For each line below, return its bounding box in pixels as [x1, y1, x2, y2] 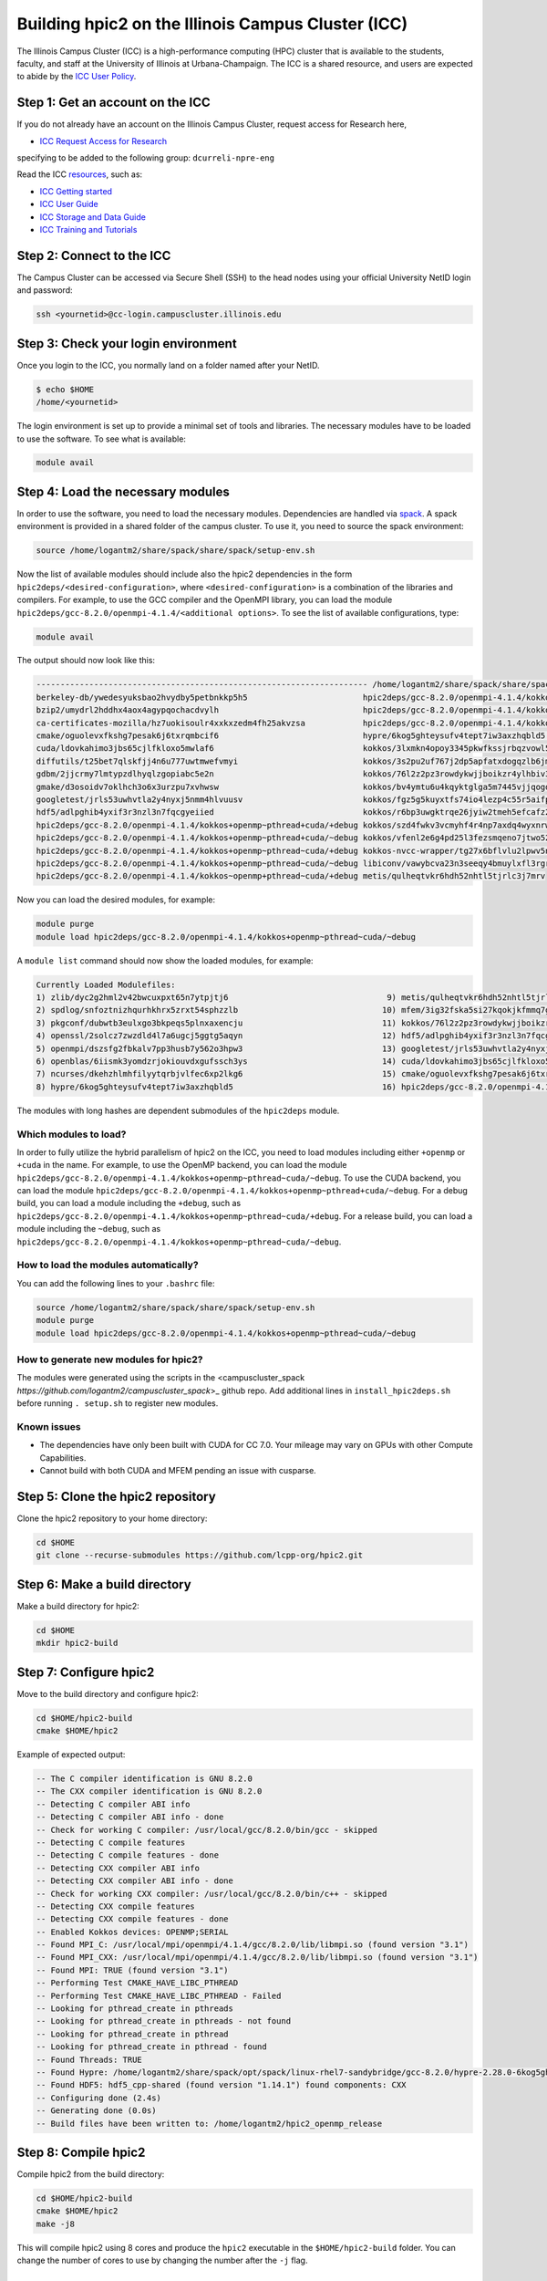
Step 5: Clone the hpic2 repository [16, 1488, 216, 1505]
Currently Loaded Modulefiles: [36, 979, 177, 990]
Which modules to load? [16, 1128, 127, 1140]
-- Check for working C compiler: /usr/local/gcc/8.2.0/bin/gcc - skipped [36, 1825, 378, 1835]
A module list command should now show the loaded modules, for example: [16, 954, 314, 966]
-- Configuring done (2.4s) [36, 2092, 161, 2103]
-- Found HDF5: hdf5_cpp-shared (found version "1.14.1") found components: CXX [36, 2080, 407, 2090]
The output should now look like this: [16, 655, 155, 666]
